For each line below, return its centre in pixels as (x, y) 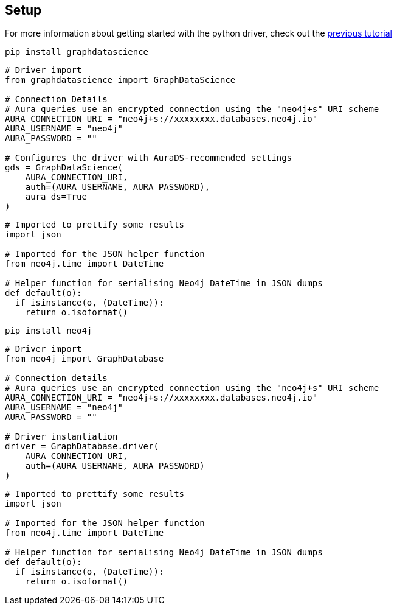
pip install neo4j (49, 331)
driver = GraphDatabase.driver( (82, 447)
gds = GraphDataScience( (64, 168)
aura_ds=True (56, 197)
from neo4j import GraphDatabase (85, 359)
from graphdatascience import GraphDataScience (120, 80)
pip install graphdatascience (77, 52)
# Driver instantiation (61, 437)
